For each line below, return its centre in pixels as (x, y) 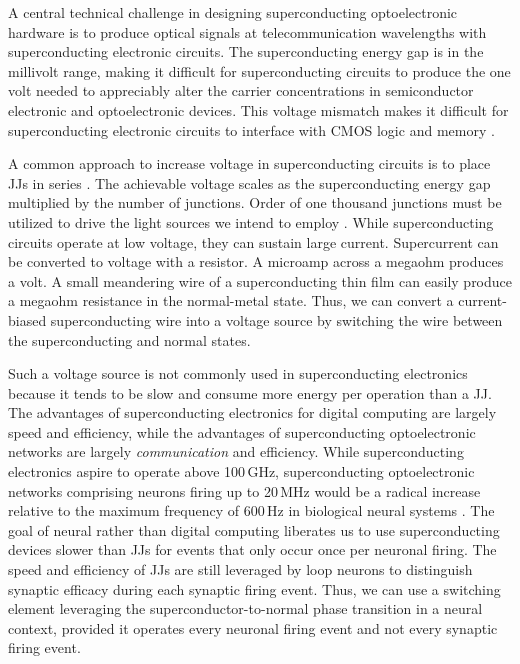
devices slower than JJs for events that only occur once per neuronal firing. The (252, 549)
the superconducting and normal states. (129, 339)
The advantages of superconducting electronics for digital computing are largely (252, 412)
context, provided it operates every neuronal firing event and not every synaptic (253, 627)
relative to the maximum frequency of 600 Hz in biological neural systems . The (251, 510)
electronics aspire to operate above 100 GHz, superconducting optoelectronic (241, 471)
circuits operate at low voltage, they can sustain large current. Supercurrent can (253, 241)
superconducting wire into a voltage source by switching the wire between (276, 319)
